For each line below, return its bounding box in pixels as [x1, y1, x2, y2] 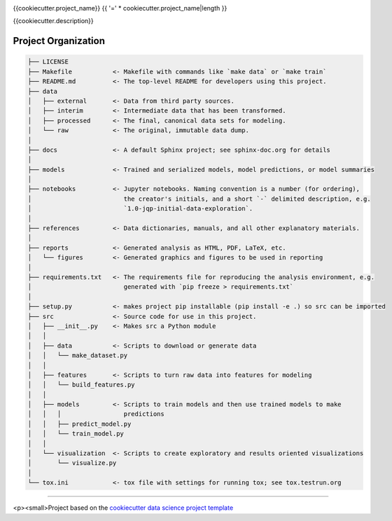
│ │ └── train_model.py [27, 430, 124, 438]
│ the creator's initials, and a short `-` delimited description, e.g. [27, 194, 371, 203]
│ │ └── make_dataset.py [27, 352, 128, 359]
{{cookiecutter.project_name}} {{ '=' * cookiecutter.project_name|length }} [13, 4, 227, 12]
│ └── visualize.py [27, 459, 117, 467]
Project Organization [13, 35, 105, 47]
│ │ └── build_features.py [27, 381, 136, 389]
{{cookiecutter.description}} [13, 17, 94, 25]
